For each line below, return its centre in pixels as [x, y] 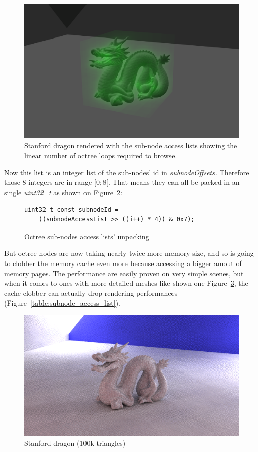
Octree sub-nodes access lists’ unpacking [87, 236]
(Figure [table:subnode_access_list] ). [62, 303]
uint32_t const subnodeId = [72, 210]
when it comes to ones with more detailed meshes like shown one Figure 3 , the [126, 283]
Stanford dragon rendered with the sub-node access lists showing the [131, 145]
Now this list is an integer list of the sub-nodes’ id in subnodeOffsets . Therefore [127, 172]
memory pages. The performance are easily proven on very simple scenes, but [124, 273]
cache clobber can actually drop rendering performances [91, 293]
